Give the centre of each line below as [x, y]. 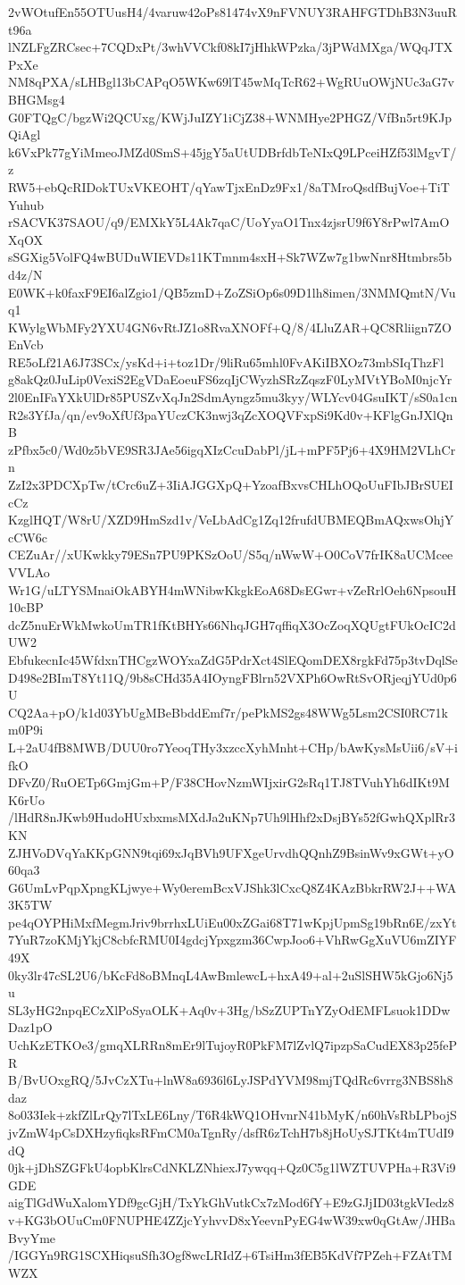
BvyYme [32, 1237]
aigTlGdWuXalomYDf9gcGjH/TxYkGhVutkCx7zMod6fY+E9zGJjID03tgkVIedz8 [231, 1202]
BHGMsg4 [37, 99]
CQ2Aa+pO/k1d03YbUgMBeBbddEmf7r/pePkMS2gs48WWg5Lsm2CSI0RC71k [228, 712]
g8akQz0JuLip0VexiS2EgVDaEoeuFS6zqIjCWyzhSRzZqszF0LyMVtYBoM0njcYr [230, 379]
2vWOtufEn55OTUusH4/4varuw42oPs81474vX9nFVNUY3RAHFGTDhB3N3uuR [232, 12]
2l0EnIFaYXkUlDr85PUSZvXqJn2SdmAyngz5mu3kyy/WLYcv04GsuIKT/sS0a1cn [233, 397]
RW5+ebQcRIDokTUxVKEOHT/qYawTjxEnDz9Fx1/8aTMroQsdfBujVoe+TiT [229, 186]
